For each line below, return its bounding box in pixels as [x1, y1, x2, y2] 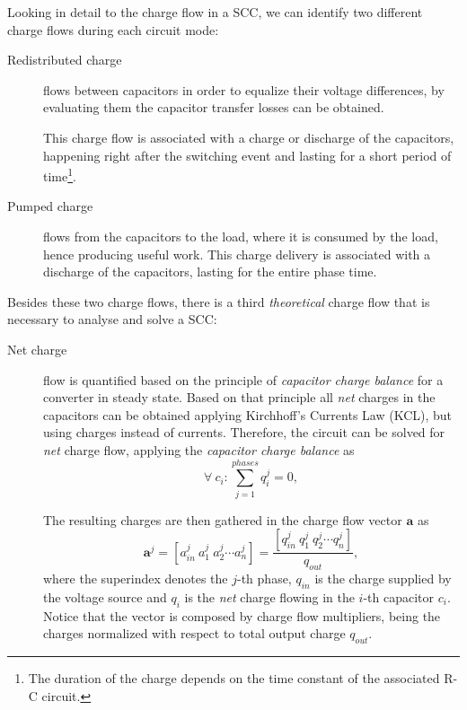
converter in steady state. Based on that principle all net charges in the [43, 388, 436, 407]
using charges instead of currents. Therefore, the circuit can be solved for [43, 423, 445, 442]
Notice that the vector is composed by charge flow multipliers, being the [43, 606, 441, 625]
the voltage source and [43, 587, 167, 606]
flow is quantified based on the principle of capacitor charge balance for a [43, 370, 444, 389]
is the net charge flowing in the [184, 587, 355, 606]
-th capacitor [363, 587, 435, 606]
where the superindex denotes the [43, 569, 228, 588]
